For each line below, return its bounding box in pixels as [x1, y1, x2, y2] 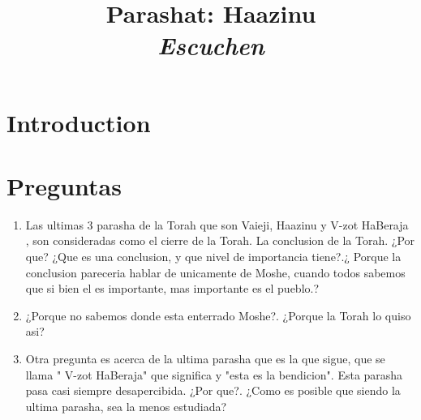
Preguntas [6, 169, 122, 202]
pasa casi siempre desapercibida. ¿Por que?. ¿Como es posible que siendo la [25, 382, 401, 399]
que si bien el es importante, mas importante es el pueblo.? [25, 280, 320, 297]
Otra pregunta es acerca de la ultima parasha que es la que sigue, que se [25, 350, 385, 367]
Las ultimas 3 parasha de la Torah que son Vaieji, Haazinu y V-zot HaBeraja [25, 216, 409, 233]
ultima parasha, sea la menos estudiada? [25, 397, 227, 414]
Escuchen [157, 28, 264, 62]
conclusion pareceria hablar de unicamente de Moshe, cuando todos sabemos [25, 264, 406, 281]
